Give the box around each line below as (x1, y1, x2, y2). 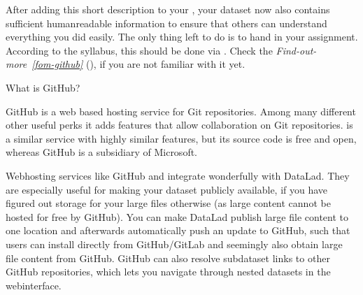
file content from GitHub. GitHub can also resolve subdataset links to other (6, 250, 330, 265)
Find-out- (276, 43, 317, 57)
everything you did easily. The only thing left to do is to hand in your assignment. (6, 29, 358, 44)
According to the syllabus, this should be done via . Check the (6, 43, 273, 57)
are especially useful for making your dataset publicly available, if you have (6, 182, 328, 196)
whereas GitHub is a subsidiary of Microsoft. (6, 145, 198, 159)
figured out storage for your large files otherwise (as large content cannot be (6, 196, 331, 210)
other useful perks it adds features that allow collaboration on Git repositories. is (6, 117, 353, 132)
